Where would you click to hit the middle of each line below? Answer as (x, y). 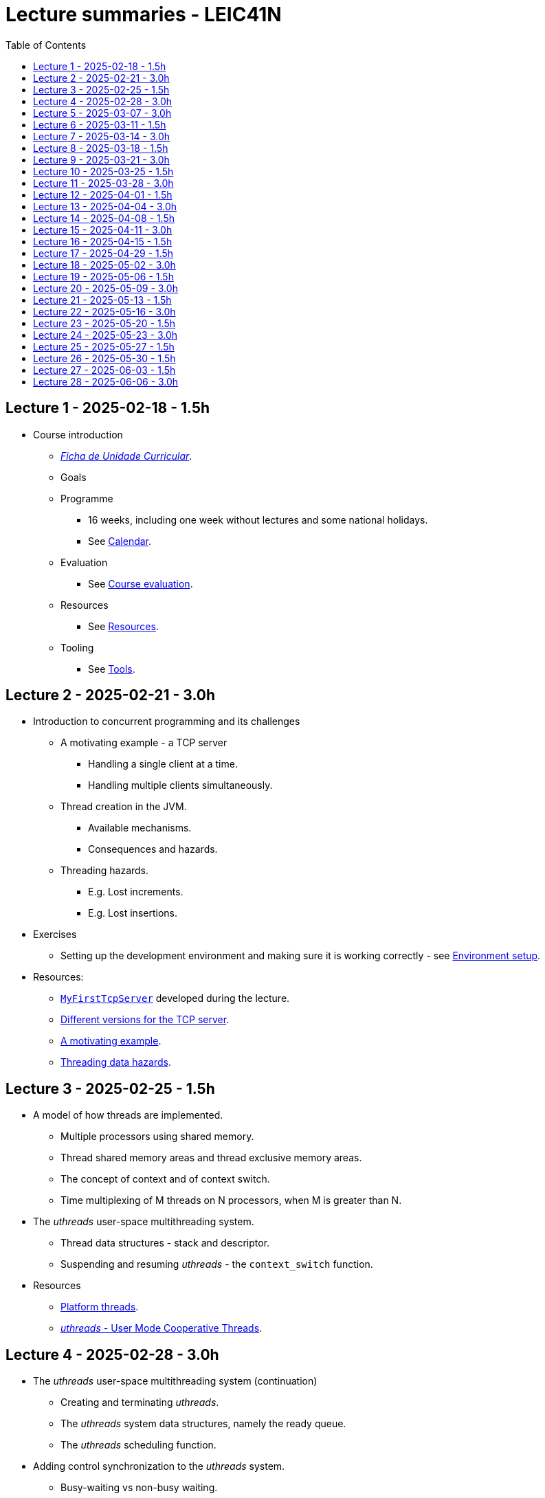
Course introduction (78, 434)
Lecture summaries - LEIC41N (144, 14)
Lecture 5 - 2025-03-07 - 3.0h (102, 113)
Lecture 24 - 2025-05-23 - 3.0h (105, 335)
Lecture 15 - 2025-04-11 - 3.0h (103, 230)
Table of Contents (46, 45)
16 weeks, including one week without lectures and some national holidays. (258, 519)
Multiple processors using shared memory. (157, 1137)
